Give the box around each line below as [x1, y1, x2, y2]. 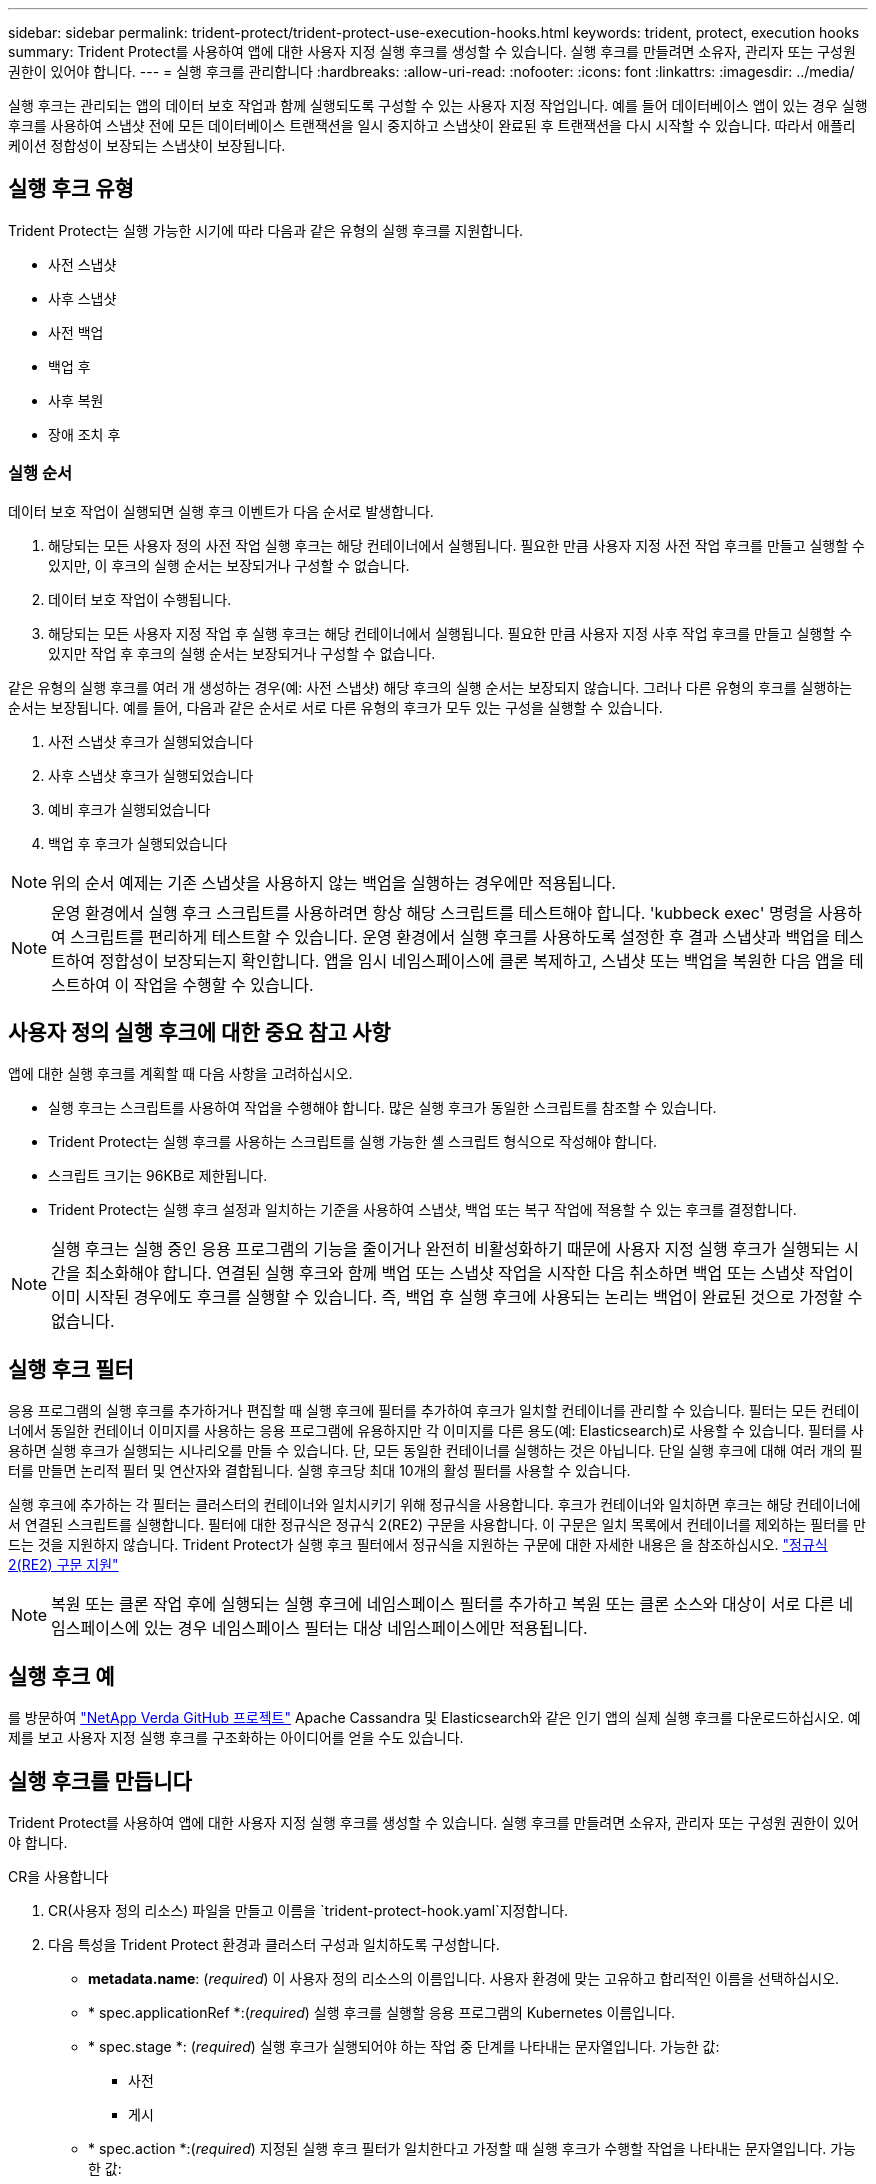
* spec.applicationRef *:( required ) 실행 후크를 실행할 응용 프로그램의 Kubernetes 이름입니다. [88, 2003, 675, 2021]
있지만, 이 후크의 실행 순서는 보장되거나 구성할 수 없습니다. [48, 556, 410, 574]
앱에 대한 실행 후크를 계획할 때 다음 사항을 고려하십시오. [8, 1065, 353, 1083]
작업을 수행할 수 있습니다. [133, 974, 314, 995]
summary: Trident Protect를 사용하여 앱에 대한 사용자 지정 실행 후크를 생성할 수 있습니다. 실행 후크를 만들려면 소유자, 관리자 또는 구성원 [8, 43, 856, 60]
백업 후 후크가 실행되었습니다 [48, 834, 228, 852]
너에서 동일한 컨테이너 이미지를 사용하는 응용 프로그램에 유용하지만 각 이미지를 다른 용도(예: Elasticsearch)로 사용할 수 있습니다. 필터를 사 [8, 1422, 864, 1440]
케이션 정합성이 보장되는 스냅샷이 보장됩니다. [8, 137, 286, 154]
